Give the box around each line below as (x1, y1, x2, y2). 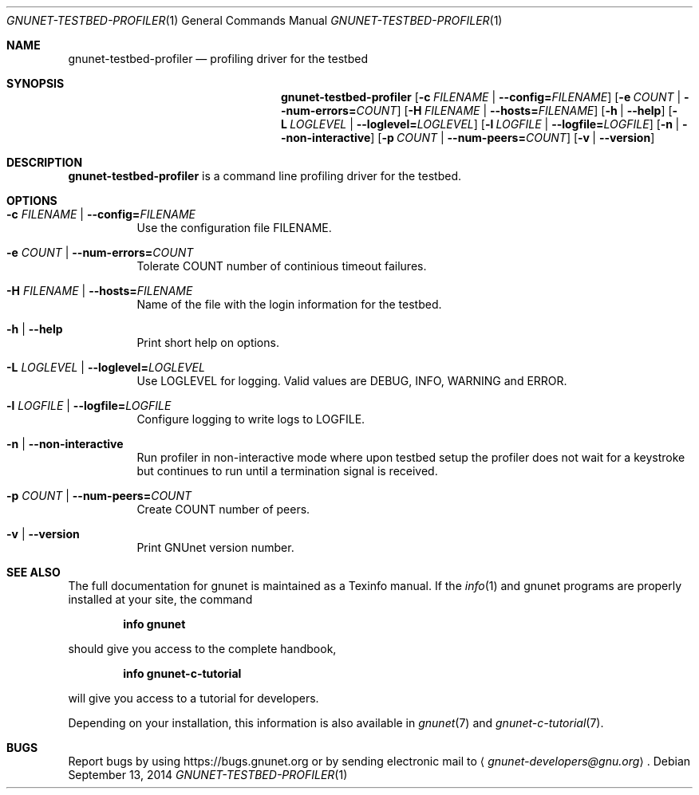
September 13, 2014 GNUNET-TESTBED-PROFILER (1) (68, 768, 348, 781)
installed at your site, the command (68, 592, 253, 606)
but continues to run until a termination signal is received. (136, 464, 438, 478)
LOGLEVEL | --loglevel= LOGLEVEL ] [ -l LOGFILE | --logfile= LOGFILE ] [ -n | (290, 117, 680, 131)
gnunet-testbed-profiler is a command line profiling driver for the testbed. (68, 169, 462, 183)
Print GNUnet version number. (136, 541, 294, 554)
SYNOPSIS (6, 77, 65, 90)
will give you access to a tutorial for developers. (68, 691, 319, 705)
